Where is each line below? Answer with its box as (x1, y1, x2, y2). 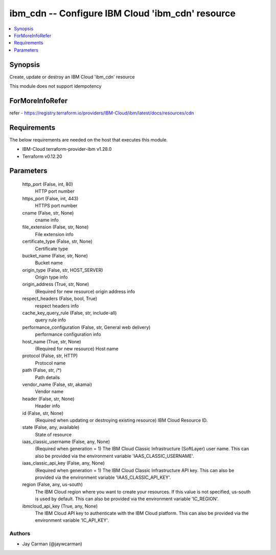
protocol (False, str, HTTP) (22, 353, 78, 359)
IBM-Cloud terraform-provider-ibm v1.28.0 (22, 146, 112, 152)
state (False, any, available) (22, 424, 80, 430)
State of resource (35, 431, 72, 437)
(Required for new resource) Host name (35, 345, 119, 352)
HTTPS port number (35, 202, 78, 209)
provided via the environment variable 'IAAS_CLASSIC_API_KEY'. (35, 474, 171, 480)
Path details (35, 374, 60, 380)
